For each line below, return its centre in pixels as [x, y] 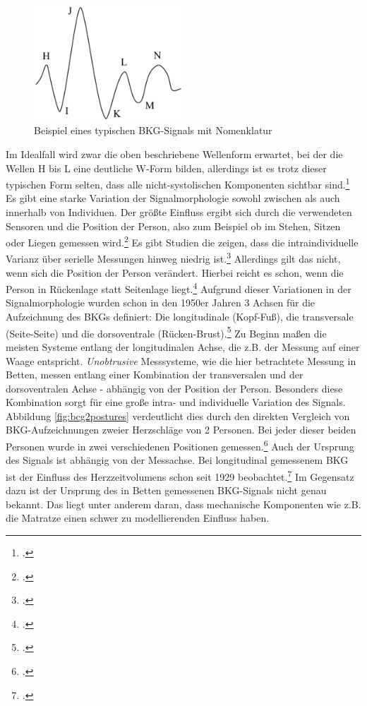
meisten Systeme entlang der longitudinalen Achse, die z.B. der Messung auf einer [183, 346]
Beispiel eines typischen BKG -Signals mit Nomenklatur [153, 130]
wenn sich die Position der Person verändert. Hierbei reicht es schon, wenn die [175, 272]
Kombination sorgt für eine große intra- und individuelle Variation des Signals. [176, 402]
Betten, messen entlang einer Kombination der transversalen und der [155, 375]
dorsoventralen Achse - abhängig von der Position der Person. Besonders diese [174, 388]
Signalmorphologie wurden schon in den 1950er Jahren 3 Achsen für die [161, 303]
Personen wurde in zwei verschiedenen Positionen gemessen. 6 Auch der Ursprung [180, 445]
